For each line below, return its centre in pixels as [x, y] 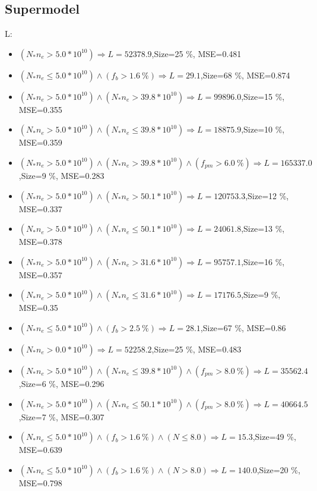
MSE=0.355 [40, 109]
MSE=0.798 [40, 482]
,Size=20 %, [278, 469]
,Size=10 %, [263, 129]
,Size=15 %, [263, 96]
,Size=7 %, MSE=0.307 [61, 416]
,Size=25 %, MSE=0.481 [196, 53]
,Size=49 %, [274, 437]
